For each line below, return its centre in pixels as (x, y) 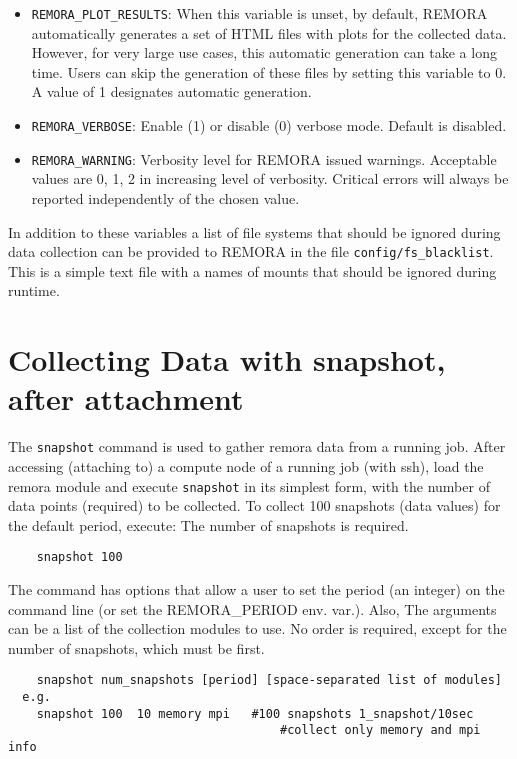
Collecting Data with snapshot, (227, 359)
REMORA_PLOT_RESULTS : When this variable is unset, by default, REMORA (259, 13)
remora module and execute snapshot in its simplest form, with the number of (249, 485)
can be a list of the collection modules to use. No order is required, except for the (257, 628)
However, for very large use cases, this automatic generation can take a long (264, 52)
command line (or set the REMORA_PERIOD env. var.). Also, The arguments (252, 608)
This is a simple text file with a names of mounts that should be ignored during (252, 270)
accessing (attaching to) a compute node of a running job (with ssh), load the (246, 465)
